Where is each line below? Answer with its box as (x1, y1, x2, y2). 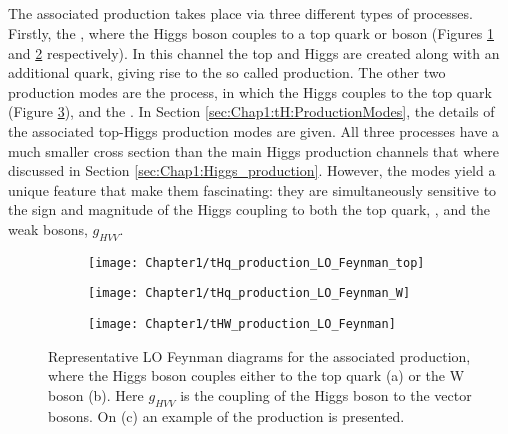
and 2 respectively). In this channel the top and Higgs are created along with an (8, 42, 500, 63)
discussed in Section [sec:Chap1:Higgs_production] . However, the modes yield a (8, 160, 496, 181)
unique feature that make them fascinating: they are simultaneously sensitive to (8, 179, 497, 200)
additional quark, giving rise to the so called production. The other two (8, 62, 446, 83)
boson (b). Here (48, 384, 144, 405)
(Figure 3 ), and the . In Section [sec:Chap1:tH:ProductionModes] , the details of (8, 101, 495, 122)
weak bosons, (8, 218, 88, 239)
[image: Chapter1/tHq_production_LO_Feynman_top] (88, 255, 425, 270)
